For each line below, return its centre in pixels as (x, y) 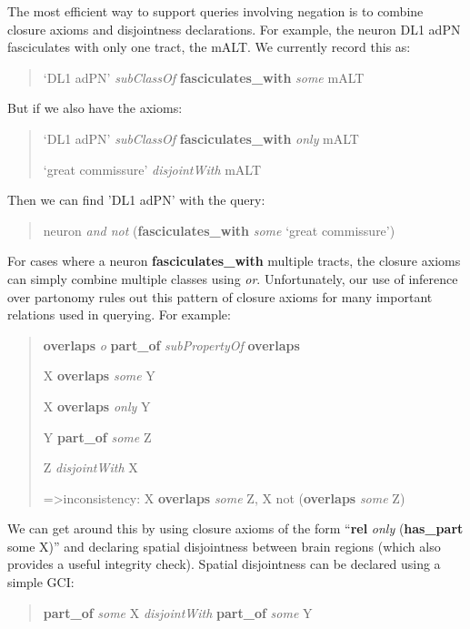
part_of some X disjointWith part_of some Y (178, 612)
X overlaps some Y (99, 375)
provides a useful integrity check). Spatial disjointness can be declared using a (224, 564)
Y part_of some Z (97, 436)
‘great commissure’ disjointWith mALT (152, 169)
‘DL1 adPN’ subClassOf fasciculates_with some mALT (204, 77)
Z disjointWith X (90, 467)
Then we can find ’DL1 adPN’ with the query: (136, 200)
